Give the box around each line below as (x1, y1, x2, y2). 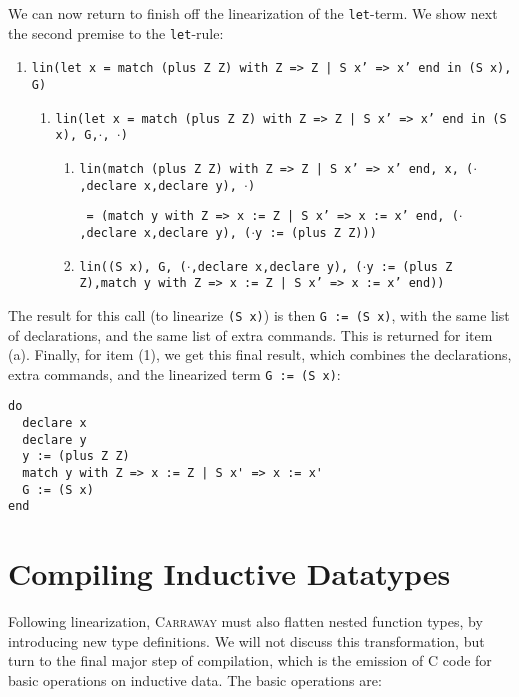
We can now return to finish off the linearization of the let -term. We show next (8, 3, 498, 23)
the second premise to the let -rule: (8, 22, 224, 43)
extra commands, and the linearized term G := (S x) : (8, 363, 341, 384)
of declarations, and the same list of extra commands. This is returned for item (8, 324, 493, 345)
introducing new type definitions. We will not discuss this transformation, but (8, 630, 485, 651)
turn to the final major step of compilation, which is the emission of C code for (8, 650, 492, 671)
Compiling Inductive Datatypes (8, 553, 451, 594)
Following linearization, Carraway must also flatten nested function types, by (8, 611, 483, 632)
